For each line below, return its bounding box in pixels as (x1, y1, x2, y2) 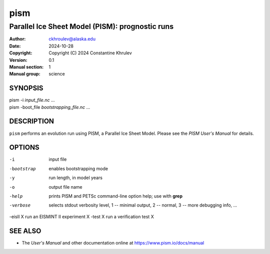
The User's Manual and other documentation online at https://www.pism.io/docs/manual (21, 240, 204, 246)
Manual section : (9, 64, 44, 70)
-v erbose (9, 203, 31, 208)
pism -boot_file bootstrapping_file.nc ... (9, 104, 90, 110)
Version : (9, 57, 27, 63)
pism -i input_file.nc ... (9, 97, 55, 103)
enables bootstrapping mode (48, 165, 108, 172)
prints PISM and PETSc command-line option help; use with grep (48, 193, 182, 199)
